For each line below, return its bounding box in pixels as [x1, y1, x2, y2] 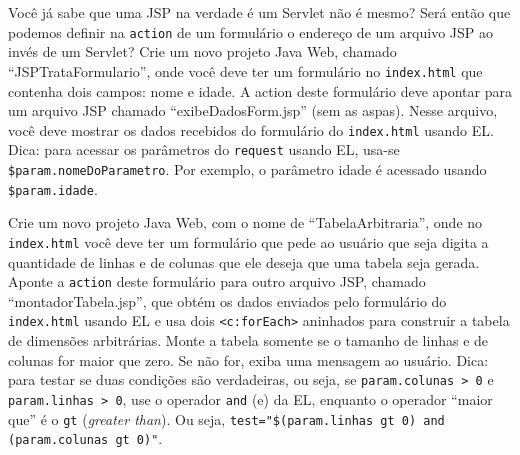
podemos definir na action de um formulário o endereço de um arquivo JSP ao [8, 21, 494, 42]
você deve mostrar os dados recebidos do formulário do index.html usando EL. [8, 119, 494, 140]
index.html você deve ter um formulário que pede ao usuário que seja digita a [8, 231, 489, 252]
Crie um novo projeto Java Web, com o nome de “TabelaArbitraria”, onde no [8, 212, 483, 233]
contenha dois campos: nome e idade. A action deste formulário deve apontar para [8, 80, 512, 101]
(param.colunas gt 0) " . [8, 428, 163, 449]
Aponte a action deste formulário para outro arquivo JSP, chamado [8, 271, 426, 292]
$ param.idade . [8, 178, 98, 199]
